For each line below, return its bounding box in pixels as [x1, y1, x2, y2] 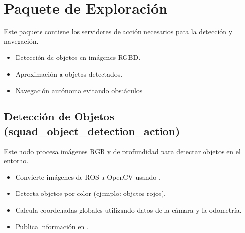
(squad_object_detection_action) [4, 123, 180, 138]
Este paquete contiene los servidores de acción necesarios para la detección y [4, 26, 233, 37]
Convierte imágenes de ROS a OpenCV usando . [15, 172, 161, 182]
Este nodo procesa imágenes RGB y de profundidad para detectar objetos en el [4, 146, 241, 156]
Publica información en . [15, 221, 89, 231]
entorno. [4, 155, 29, 166]
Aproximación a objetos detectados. [15, 68, 122, 78]
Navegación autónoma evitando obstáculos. [15, 85, 144, 95]
